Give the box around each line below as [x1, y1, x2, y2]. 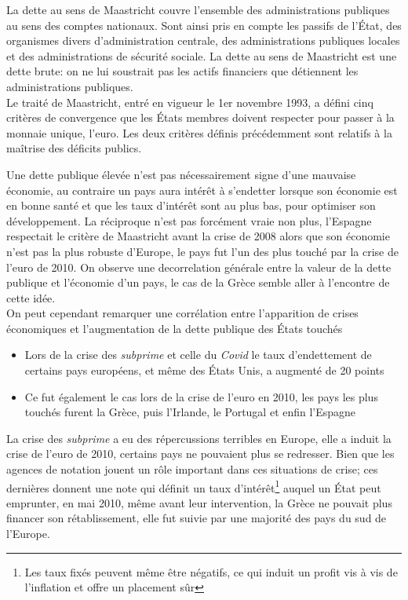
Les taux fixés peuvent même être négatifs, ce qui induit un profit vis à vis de [24, 563, 398, 580]
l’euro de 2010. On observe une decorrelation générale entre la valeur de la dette [6, 258, 392, 275]
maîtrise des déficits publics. [6, 140, 142, 156]
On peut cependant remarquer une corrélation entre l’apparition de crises [6, 305, 359, 321]
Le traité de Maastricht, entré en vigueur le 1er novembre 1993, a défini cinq [6, 93, 373, 110]
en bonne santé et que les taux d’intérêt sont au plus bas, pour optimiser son [6, 197, 376, 214]
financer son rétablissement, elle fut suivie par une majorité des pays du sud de [6, 510, 387, 526]
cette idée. [6, 289, 56, 305]
